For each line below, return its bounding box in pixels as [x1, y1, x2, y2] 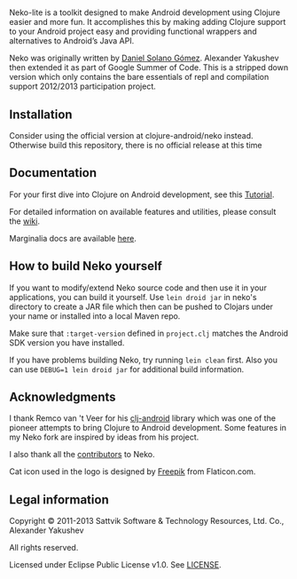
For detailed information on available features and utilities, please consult [9, 206, 277, 217]
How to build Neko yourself [9, 258, 162, 274]
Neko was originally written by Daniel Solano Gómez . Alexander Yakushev [9, 52, 279, 64]
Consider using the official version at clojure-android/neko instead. [9, 131, 254, 140]
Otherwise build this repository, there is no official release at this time [9, 140, 262, 150]
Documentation [9, 165, 98, 180]
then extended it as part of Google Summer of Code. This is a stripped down [9, 62, 289, 73]
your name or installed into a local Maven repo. [9, 310, 181, 321]
